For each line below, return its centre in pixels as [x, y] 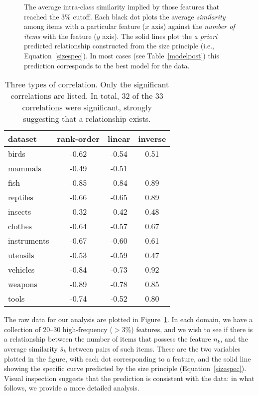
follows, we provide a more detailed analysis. [72, 388]
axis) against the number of [193, 26]
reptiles [21, 197]
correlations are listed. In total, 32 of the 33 [87, 96]
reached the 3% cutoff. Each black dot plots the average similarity [125, 16]
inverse [152, 139]
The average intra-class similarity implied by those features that [122, 6]
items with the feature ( [60, 36]
